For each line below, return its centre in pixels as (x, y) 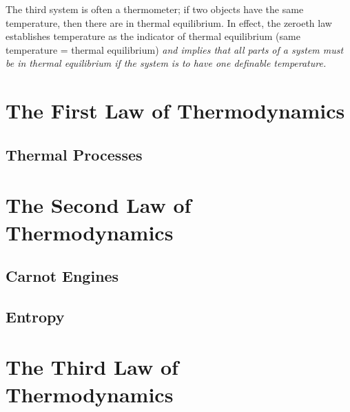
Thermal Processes (74, 154)
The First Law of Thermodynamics (175, 111)
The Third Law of (92, 367)
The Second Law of (99, 205)
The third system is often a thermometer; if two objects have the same (155, 9)
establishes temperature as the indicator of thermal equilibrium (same (153, 36)
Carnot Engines (62, 276)
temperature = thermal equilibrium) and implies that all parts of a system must (175, 49)
